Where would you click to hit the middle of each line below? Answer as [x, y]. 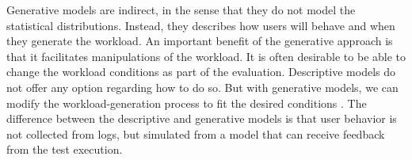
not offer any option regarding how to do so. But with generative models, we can [202, 87]
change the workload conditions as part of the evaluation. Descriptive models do [201, 72]
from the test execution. [65, 149]
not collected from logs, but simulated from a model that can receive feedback [196, 133]
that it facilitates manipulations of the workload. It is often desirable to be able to [206, 56]
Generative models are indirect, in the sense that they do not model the [181, 10]
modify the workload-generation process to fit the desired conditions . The [187, 103]
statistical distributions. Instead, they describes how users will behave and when [201, 25]
